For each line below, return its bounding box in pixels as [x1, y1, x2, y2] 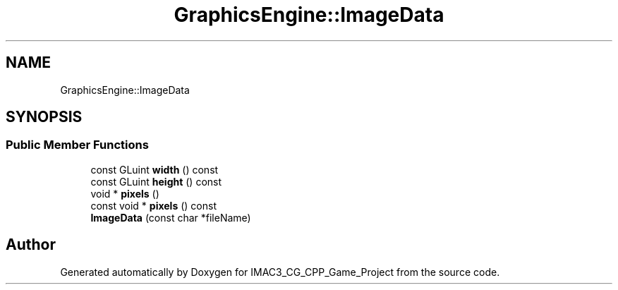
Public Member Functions [6, 138, 149, 152]
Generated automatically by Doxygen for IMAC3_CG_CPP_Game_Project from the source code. [60, 265, 500, 278]
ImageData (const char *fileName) [90, 211, 251, 224]
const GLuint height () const [90, 175, 222, 188]
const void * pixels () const [90, 199, 217, 212]
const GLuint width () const [90, 163, 219, 176]
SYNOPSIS [6, 108, 83, 126]
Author [6, 236, 56, 254]
